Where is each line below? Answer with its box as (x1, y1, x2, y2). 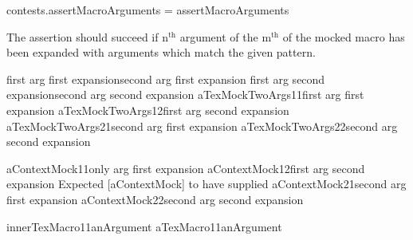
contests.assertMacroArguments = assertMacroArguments (6, 2, 289, 18)
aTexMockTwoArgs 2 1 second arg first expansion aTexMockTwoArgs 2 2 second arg (6, 117, 398, 134)
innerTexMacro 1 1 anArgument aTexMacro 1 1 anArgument (6, 218, 282, 234)
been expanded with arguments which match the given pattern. (6, 44, 316, 61)
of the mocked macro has (282, 28, 405, 45)
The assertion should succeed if (6, 28, 159, 45)
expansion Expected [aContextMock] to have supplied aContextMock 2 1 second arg (6, 175, 407, 192)
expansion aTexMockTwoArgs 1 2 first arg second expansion (6, 101, 289, 118)
